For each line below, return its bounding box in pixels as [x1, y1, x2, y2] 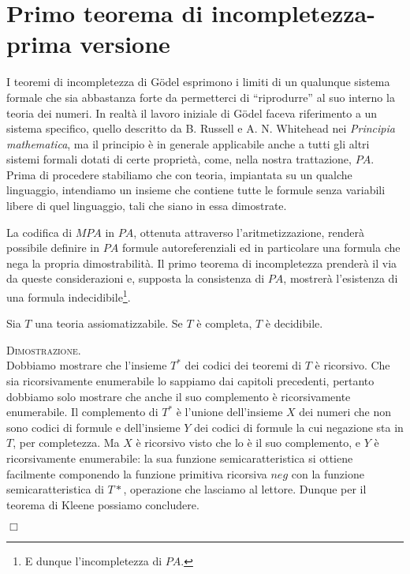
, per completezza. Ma [13, 434, 120, 451]
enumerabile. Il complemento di [6, 403, 158, 420]
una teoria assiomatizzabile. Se [35, 315, 183, 332]
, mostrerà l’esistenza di [283, 270, 398, 287]
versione [80, 28, 170, 60]
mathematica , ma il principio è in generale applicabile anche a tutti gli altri [6, 135, 370, 152]
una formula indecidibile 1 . [6, 287, 131, 305]
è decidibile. [265, 315, 323, 332]
